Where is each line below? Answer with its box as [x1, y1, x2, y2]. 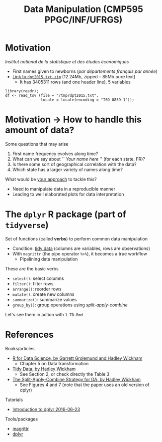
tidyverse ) [5, 220, 49, 230]
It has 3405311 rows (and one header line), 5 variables [19, 79, 131, 85]
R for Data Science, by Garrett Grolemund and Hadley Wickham [12, 355, 143, 361]
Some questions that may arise [5, 141, 69, 147]
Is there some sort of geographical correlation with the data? [12, 161, 137, 167]
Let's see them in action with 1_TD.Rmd [5, 311, 83, 317]
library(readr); [5, 88, 39, 93]
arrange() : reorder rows [12, 286, 62, 292]
